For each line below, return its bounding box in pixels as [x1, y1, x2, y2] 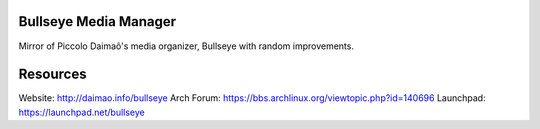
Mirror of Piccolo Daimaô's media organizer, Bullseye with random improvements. [18, 40, 355, 52]
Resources [18, 66, 87, 83]
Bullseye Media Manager [18, 13, 177, 30]
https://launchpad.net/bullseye [18, 106, 145, 118]
